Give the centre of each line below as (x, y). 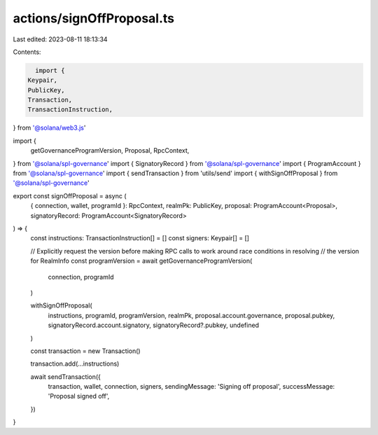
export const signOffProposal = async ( (70, 195)
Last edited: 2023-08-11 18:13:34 (60, 39)
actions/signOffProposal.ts (94, 18)
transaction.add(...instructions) (75, 364)
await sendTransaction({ (66, 377)
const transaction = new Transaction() (85, 351)
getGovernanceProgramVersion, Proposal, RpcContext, (110, 151)
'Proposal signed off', (79, 396)
